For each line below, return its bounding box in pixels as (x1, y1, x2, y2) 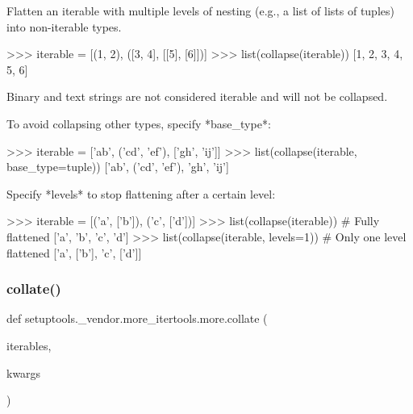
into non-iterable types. (6, 18, 122, 35)
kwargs (6, 364, 41, 381)
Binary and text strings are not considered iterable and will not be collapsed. (6, 88, 388, 105)
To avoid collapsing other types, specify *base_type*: (6, 115, 271, 132)
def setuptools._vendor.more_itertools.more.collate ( (6, 310, 268, 327)
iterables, (6, 337, 52, 353)
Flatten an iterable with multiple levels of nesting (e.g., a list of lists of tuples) (6, 2, 394, 19)
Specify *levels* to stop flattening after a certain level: (6, 185, 276, 202)
